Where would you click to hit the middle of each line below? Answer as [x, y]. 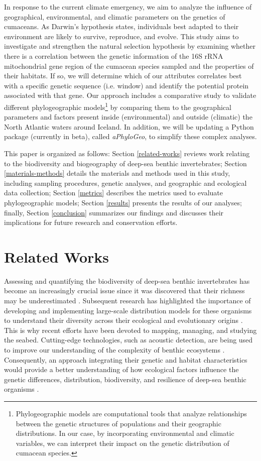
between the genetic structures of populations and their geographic [118, 423]
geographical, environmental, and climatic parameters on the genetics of [115, 16]
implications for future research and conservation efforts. [91, 222]
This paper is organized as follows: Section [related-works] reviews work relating [127, 153]
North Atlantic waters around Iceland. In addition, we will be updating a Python [129, 126]
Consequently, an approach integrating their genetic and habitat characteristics [126, 359]
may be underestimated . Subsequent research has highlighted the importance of [127, 301]
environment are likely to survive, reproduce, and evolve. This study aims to [121, 36]
